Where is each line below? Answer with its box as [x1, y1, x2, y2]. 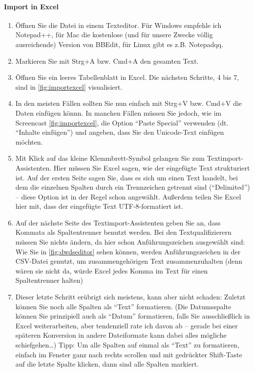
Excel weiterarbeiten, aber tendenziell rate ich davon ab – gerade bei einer [15, 320, 238, 330]
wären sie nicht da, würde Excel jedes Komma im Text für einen [15, 265, 208, 275]
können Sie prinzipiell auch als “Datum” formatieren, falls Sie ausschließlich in [15, 311, 250, 321]
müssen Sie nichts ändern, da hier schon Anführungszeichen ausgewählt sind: [15, 237, 245, 247]
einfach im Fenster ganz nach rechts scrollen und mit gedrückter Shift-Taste [15, 349, 242, 359]
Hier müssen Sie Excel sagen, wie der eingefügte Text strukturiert [53, 162, 250, 173]
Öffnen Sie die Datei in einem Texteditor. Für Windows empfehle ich [15, 20, 222, 30]
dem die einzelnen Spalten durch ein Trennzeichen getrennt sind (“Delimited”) [15, 182, 250, 192]
